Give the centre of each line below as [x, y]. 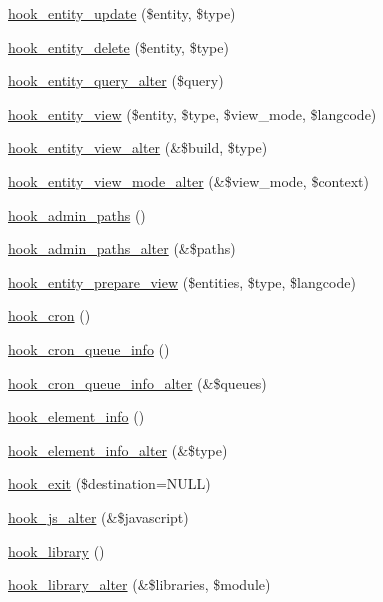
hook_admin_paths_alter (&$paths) [122, 248]
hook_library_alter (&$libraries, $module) [139, 584]
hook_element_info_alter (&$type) [118, 449]
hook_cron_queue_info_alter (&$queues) [137, 382]
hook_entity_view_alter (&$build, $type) [138, 147]
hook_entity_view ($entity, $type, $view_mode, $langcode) [192, 113]
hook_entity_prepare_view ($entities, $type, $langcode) [182, 281]
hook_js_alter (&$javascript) [98, 516]
